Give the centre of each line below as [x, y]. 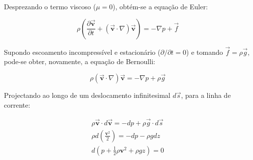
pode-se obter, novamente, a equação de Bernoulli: [80, 61]
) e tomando [205, 52]
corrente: [17, 104]
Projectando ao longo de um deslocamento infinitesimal [87, 95]
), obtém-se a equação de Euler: [160, 6]
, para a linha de [206, 95]
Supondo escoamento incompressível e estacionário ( [82, 52]
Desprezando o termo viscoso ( [50, 6]
